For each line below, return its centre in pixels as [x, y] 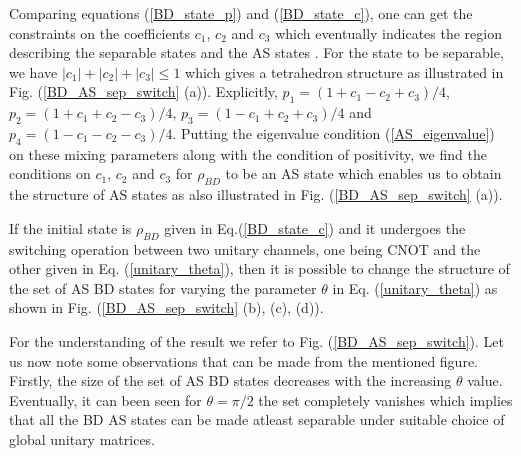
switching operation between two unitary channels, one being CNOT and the [245, 248]
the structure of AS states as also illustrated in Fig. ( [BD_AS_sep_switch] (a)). [256, 194]
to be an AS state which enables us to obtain [363, 173]
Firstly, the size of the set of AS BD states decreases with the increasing [230, 380]
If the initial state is [70, 227]
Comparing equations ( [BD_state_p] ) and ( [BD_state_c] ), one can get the [241, 13]
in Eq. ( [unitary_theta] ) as [415, 287]
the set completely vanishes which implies [385, 399]
